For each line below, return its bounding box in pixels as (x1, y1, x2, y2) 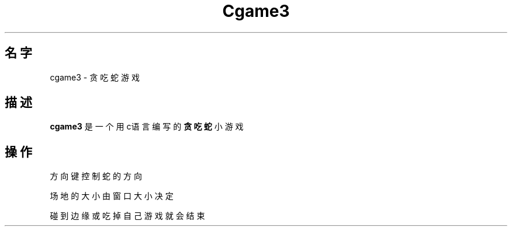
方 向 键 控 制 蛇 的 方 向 (50, 171, 142, 181)
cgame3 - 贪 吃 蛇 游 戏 (50, 72, 140, 82)
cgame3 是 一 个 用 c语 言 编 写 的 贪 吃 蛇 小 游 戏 (50, 121, 244, 132)
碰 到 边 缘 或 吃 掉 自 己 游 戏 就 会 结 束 (50, 211, 205, 221)
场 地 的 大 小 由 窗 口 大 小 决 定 (50, 191, 174, 201)
